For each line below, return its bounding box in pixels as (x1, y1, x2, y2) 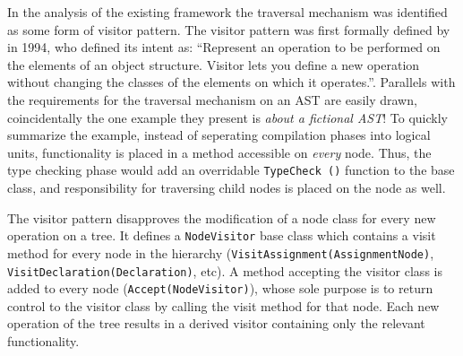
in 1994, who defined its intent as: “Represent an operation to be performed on (7, 38, 441, 56)
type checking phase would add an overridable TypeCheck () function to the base (7, 161, 455, 179)
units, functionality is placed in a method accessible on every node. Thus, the (7, 143, 432, 161)
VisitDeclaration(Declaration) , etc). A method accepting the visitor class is (7, 261, 442, 280)
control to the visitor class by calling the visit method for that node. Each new (7, 296, 440, 315)
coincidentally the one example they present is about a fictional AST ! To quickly (7, 108, 448, 126)
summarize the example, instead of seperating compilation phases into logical (7, 126, 431, 144)
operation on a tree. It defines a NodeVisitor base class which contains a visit (7, 226, 436, 245)
